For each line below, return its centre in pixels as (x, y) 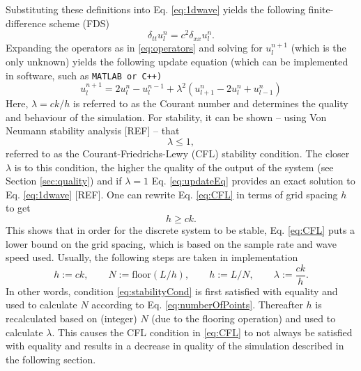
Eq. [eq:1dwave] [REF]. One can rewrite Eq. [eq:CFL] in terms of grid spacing (172, 194)
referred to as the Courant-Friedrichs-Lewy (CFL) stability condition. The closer (178, 153)
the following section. (51, 359)
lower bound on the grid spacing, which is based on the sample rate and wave (171, 243)
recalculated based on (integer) (71, 318)
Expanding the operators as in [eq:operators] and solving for (134, 48)
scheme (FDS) (79, 23)
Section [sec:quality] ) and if (64, 181)
